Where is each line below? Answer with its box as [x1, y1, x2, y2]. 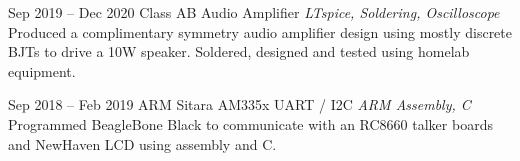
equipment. [8, 60, 76, 81]
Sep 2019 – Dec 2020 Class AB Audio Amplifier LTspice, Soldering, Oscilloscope [8, 2, 500, 22]
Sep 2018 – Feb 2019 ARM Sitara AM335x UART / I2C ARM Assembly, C [8, 94, 471, 115]
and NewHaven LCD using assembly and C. [8, 133, 277, 154]
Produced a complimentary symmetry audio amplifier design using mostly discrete [8, 21, 512, 42]
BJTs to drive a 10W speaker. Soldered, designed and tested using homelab [8, 41, 470, 62]
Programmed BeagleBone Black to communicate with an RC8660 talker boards [8, 113, 493, 134]
